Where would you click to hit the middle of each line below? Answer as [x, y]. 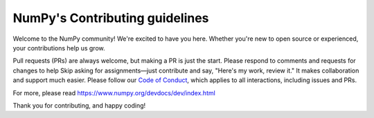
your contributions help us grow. [59, 48]
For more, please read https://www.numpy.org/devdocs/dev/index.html [114, 92]
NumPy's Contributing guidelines [111, 18]
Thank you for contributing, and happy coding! [79, 105]
